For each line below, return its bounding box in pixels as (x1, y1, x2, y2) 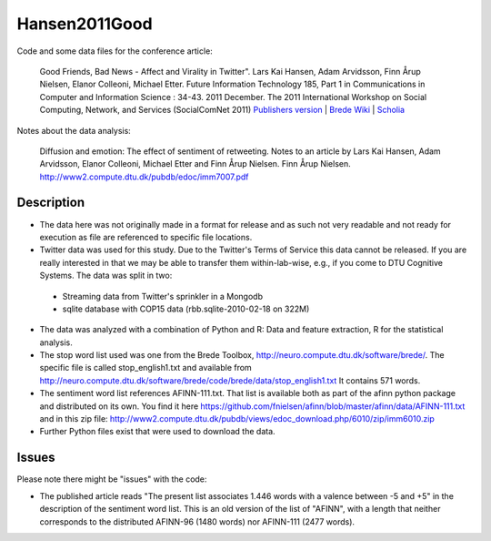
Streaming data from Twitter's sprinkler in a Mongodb (62, 291, 264, 301)
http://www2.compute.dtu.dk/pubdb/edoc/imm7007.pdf (39, 171, 249, 182)
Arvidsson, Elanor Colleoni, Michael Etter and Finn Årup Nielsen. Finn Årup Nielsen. (39, 158, 351, 169)
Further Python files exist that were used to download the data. (39, 426, 276, 437)
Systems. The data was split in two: (39, 270, 173, 281)
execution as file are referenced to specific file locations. (39, 231, 253, 242)
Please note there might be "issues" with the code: (16, 474, 207, 485)
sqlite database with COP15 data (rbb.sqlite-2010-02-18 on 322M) (62, 303, 310, 314)
